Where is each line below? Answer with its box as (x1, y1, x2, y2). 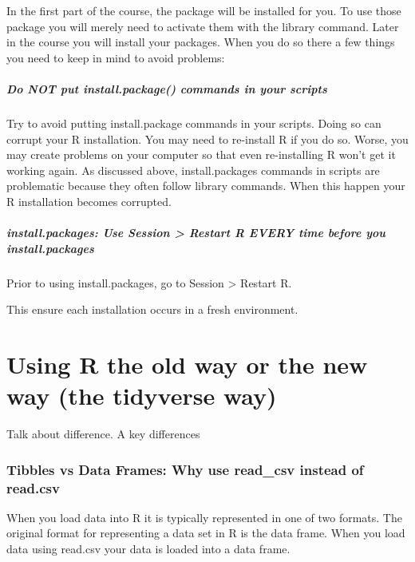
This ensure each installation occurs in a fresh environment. (6, 301, 298, 318)
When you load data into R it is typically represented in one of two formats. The (6, 509, 402, 525)
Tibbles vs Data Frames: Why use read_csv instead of (6, 459, 364, 479)
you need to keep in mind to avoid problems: (6, 49, 225, 65)
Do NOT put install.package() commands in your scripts (6, 80, 327, 97)
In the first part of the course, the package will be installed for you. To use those (6, 2, 401, 18)
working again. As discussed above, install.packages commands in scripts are (6, 161, 380, 178)
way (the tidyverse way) (6, 379, 277, 412)
